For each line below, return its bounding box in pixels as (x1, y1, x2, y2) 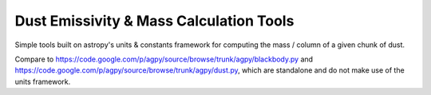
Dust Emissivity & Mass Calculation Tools (14, 12, 295, 30)
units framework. (14, 77, 71, 86)
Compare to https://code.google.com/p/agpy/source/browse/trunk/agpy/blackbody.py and (14, 54, 314, 64)
